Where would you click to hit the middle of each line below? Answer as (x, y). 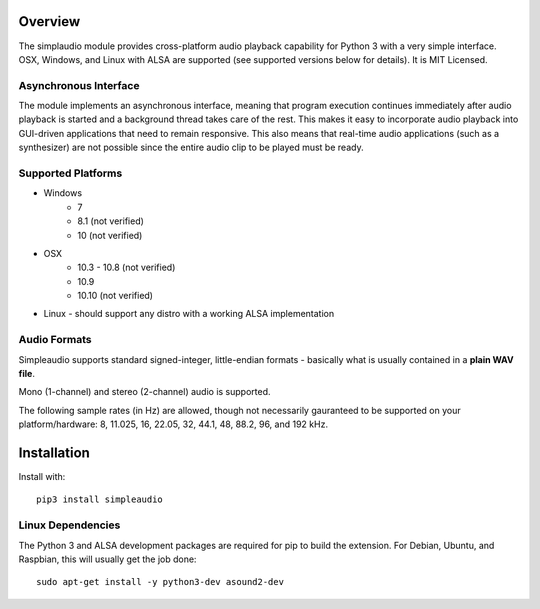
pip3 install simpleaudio (100, 499)
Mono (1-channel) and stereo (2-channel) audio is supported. (144, 392)
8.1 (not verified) (111, 221)
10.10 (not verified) (115, 296)
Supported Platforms (70, 173)
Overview (49, 21)
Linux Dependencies (69, 525)
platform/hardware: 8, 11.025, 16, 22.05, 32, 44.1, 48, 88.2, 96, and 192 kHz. (173, 424)
